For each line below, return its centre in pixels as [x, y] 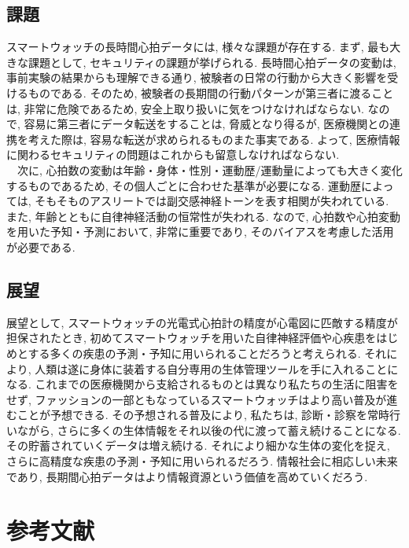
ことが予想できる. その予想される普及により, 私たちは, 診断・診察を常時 [203, 415]
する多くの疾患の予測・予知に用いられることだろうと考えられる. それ [207, 353]
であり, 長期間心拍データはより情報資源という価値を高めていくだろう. [187, 476]
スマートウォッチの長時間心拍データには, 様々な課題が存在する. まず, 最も [198, 47]
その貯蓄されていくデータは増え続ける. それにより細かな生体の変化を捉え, [198, 445]
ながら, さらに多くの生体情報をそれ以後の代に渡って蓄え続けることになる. [209, 430]
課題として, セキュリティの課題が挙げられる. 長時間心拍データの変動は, [212, 62]
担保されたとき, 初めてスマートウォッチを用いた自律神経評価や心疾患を [192, 338]
